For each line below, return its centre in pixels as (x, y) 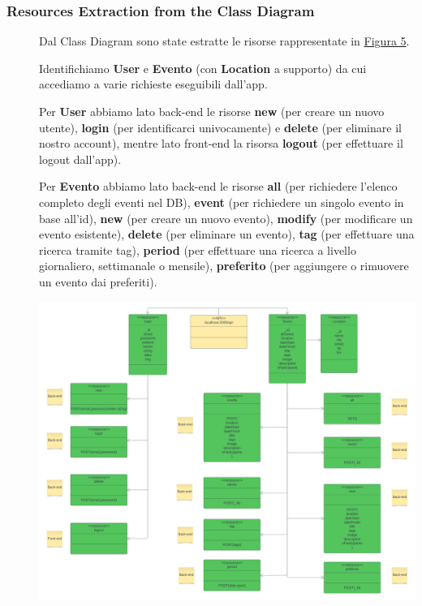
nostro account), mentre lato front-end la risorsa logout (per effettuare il (221, 143)
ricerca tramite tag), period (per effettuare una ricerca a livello (198, 249)
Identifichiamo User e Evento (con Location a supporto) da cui (203, 68)
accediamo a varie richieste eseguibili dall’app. (153, 84)
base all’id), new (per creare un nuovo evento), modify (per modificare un (226, 218)
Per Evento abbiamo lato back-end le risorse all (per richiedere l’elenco (218, 186)
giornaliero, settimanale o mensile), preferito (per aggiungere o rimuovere (224, 266)
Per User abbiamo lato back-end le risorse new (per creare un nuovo (212, 111)
